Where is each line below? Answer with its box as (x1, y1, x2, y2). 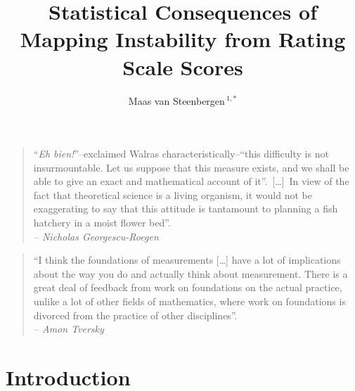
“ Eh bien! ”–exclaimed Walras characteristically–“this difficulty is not (33, 146, 329, 161)
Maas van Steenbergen (128, 93, 225, 108)
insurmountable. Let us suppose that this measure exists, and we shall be (33, 160, 349, 174)
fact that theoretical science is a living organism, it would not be (33, 187, 312, 202)
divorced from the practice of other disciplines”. (33, 307, 238, 322)
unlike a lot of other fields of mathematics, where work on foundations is (33, 294, 346, 309)
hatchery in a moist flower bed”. (33, 215, 171, 230)
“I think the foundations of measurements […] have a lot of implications (33, 252, 341, 267)
